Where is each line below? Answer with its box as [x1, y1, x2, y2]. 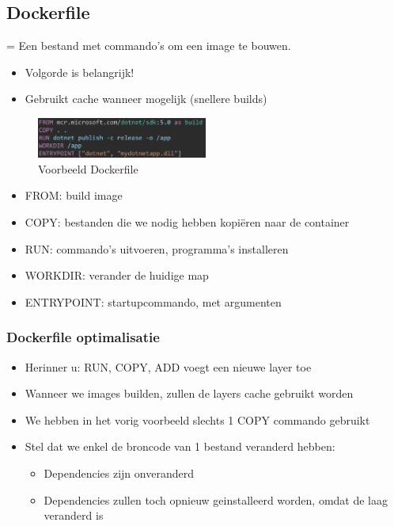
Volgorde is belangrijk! [25, 63, 134, 80]
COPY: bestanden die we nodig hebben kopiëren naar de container [25, 213, 350, 230]
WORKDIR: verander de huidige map [25, 267, 209, 284]
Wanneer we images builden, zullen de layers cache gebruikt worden [25, 385, 354, 402]
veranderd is [44, 507, 104, 524]
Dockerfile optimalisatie [6, 327, 160, 347]
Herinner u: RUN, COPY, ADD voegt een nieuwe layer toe [25, 358, 312, 375]
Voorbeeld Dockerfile [38, 160, 138, 177]
